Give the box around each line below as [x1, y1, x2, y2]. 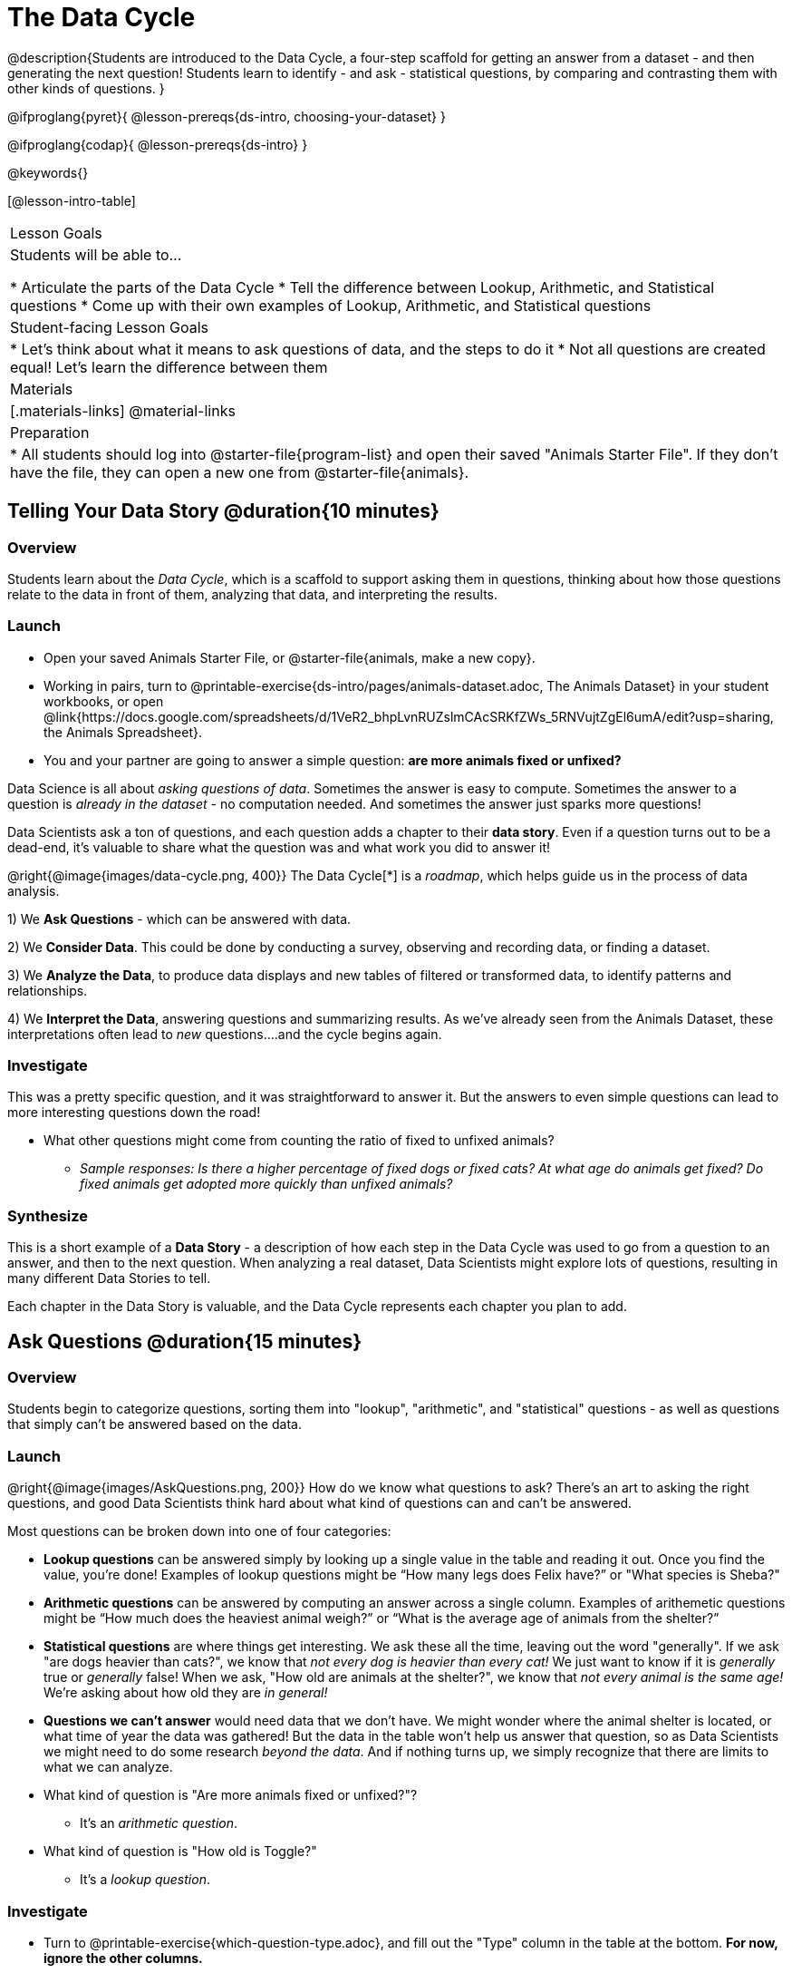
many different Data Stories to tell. [7, 1270, 211, 1287]
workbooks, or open [43, 693, 164, 709]
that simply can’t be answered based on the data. [7, 1416, 302, 1433]
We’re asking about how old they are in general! [43, 1685, 328, 1701]
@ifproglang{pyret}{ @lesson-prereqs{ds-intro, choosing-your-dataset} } [7, 108, 446, 124]
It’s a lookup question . [80, 1871, 210, 1888]
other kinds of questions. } [7, 80, 165, 96]
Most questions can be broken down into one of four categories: [7, 1523, 391, 1540]
